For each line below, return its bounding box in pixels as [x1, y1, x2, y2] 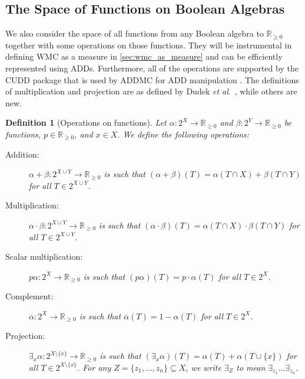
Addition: [5, 148, 39, 160]
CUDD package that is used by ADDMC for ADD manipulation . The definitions [5, 73, 299, 86]
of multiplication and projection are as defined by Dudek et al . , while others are [5, 85, 297, 97]
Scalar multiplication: [5, 250, 83, 263]
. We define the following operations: [117, 128, 250, 140]
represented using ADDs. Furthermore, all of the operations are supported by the [5, 61, 299, 74]
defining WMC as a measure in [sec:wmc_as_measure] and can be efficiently [5, 50, 283, 63]
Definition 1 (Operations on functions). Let [5, 116, 167, 129]
